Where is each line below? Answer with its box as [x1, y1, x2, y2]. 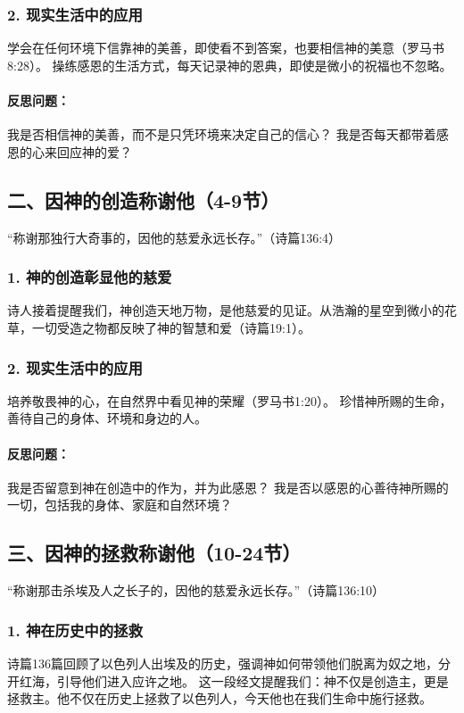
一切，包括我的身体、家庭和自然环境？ [7, 495, 232, 514]
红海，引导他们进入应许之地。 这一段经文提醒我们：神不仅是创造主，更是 [19, 671, 449, 690]
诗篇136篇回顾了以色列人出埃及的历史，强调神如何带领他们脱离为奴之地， [7, 654, 438, 672]
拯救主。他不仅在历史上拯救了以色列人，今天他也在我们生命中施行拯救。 [7, 689, 432, 708]
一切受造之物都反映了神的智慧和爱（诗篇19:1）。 [31, 319, 311, 336]
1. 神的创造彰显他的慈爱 [7, 266, 172, 288]
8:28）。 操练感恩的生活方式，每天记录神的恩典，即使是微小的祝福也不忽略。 [7, 55, 452, 74]
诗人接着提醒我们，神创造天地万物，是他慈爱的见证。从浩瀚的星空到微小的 [7, 301, 444, 319]
